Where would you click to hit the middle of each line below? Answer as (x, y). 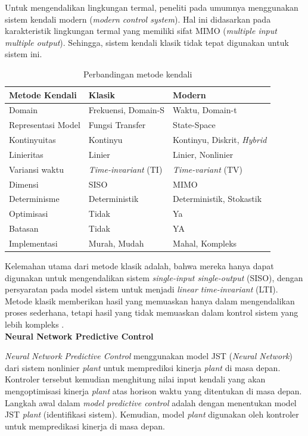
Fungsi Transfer (117, 125)
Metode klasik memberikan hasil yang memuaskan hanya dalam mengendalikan (150, 300)
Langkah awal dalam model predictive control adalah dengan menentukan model (151, 402)
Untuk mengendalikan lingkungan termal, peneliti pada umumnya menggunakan (152, 7)
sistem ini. (24, 54)
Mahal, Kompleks (205, 243)
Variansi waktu (36, 169)
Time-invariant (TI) (125, 169)
